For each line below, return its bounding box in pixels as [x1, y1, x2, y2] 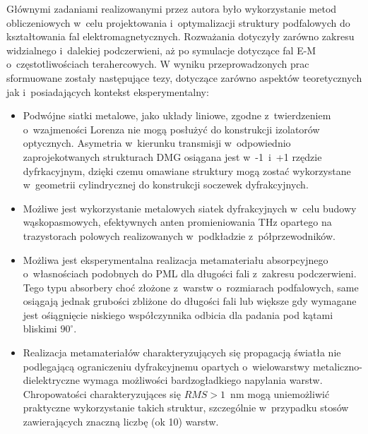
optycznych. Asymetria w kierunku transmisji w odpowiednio [23, 135, 291, 150]
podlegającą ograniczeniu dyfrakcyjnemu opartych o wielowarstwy [23, 358, 310, 373]
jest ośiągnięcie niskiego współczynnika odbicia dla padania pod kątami [23, 307, 333, 322]
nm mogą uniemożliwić [230, 386, 330, 401]
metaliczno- [312, 358, 362, 373]
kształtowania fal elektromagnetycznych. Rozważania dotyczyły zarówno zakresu [6, 29, 355, 44]
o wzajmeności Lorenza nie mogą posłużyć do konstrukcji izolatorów [23, 121, 320, 136]
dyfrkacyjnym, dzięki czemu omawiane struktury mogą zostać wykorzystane [23, 163, 351, 178]
